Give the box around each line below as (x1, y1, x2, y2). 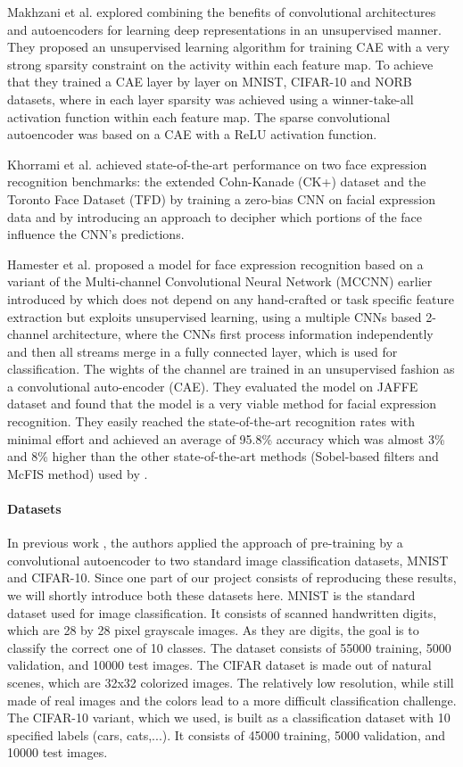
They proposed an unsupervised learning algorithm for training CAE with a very (7, 37, 450, 56)
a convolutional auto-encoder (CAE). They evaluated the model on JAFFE (7, 376, 418, 395)
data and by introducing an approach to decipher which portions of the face (7, 207, 423, 226)
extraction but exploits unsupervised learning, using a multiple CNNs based (7, 307, 422, 326)
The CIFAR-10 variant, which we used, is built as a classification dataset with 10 (7, 708, 451, 727)
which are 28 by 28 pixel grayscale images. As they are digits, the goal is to (7, 621, 419, 639)
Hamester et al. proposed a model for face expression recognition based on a (7, 254, 424, 273)
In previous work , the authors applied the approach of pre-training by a (7, 533, 403, 552)
